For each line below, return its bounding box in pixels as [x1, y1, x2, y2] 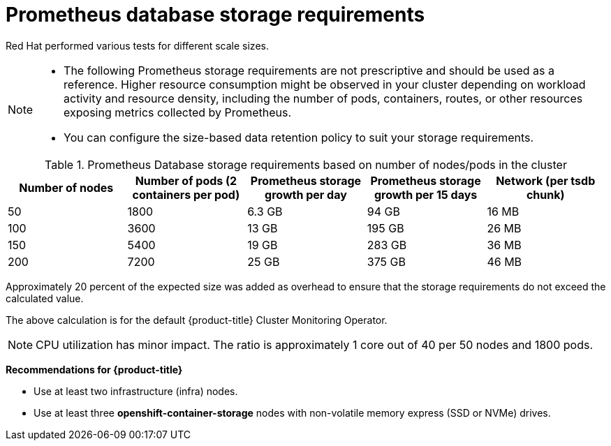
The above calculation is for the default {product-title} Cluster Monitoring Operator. [6, 313, 388, 326]
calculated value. [6, 292, 84, 304]
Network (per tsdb [496, 173, 596, 188]
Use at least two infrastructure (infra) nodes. [34, 385, 238, 397]
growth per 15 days [374, 187, 478, 202]
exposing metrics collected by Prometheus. [64, 105, 292, 119]
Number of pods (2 [135, 173, 237, 188]
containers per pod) [132, 187, 240, 202]
